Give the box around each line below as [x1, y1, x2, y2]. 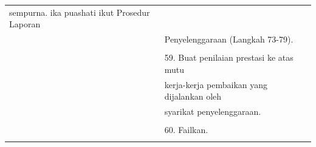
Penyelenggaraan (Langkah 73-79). [164, 33, 294, 46]
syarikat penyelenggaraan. [164, 105, 261, 118]
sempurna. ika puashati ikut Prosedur [9, 5, 150, 18]
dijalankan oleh [164, 90, 222, 103]
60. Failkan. [164, 123, 208, 136]
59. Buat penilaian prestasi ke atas [164, 51, 294, 64]
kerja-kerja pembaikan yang [164, 78, 268, 91]
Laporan [9, 18, 41, 30]
